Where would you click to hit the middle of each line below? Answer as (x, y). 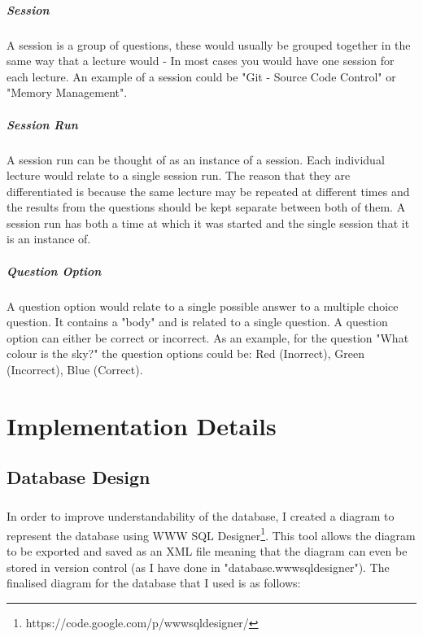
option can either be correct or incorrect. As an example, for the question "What (208, 337)
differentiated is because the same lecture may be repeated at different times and (208, 191)
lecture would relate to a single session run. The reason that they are (179, 175)
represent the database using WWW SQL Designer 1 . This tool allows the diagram (211, 534)
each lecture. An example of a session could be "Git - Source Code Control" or (201, 76)
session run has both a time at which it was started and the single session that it (208, 223)
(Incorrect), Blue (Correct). (75, 369)
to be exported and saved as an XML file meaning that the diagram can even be (207, 550)
